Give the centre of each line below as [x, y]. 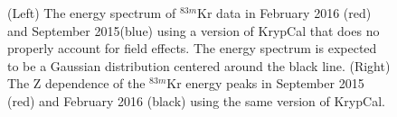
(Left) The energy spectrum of [92, 13]
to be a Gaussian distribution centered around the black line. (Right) [199, 65]
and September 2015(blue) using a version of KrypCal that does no [194, 30]
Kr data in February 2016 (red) [284, 13]
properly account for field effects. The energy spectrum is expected [192, 48]
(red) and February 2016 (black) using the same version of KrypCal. [196, 100]
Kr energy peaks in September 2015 [265, 83]
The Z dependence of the [76, 83]
